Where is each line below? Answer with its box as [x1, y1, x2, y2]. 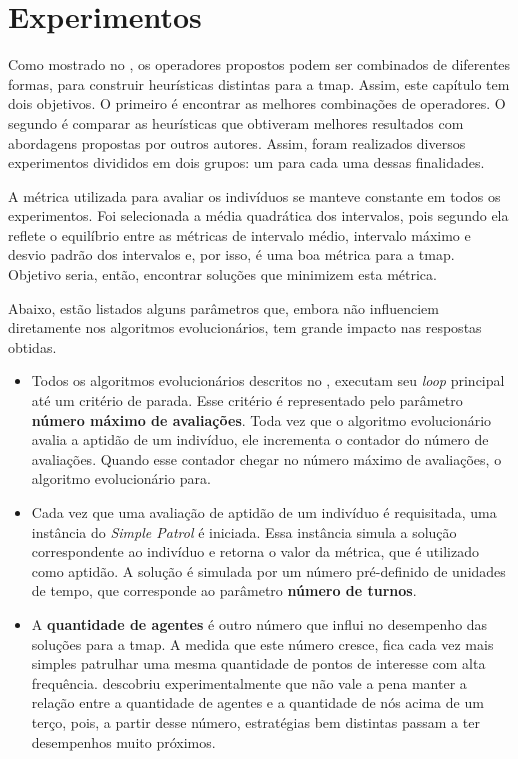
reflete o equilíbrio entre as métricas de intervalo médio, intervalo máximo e [8, 224, 471, 245]
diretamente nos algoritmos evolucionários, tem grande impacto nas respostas [8, 317, 482, 338]
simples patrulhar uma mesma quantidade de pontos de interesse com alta [31, 653, 486, 674]
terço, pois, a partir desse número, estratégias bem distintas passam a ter [31, 711, 480, 732]
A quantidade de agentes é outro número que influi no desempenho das [31, 613, 488, 634]
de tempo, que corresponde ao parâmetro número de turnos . [31, 580, 417, 601]
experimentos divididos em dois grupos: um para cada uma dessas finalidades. [8, 152, 485, 173]
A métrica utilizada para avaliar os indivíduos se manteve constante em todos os [8, 185, 501, 206]
